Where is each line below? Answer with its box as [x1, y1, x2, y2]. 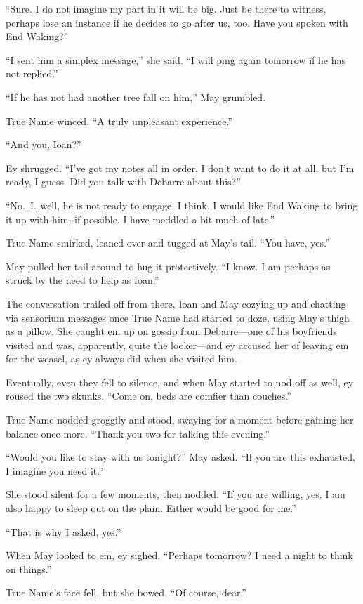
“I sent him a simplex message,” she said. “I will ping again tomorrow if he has [6, 52, 345, 67]
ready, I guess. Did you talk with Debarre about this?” [6, 174, 241, 189]
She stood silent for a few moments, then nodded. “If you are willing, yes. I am [6, 487, 345, 501]
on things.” [6, 561, 52, 576]
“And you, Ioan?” [6, 137, 81, 152]
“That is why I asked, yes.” [6, 524, 121, 539]
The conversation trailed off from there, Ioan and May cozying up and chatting [6, 296, 346, 310]
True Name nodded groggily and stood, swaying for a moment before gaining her [6, 412, 354, 427]
